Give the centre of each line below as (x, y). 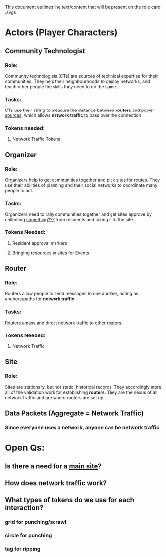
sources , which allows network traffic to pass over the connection (73, 115)
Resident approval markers (40, 243)
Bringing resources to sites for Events (51, 253)
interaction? (24, 508)
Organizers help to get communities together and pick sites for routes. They (83, 180)
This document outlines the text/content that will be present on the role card (83, 7)
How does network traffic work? (56, 483)
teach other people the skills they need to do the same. (61, 86)
